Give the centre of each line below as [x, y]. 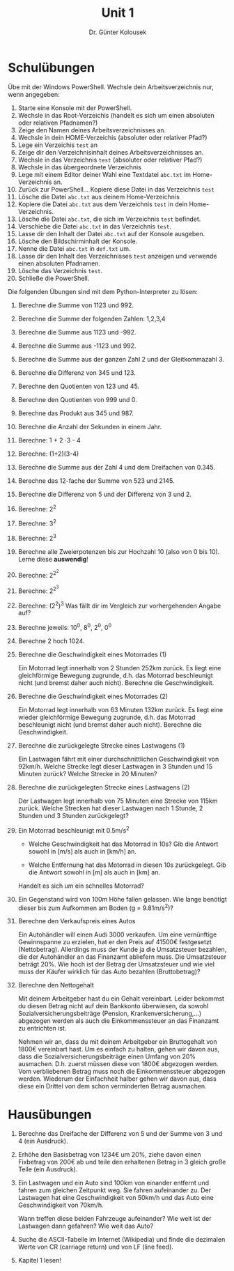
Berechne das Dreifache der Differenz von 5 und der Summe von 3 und [120, 1134]
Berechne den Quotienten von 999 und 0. [78, 399]
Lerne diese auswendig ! [53, 559]
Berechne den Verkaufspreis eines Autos [77, 921]
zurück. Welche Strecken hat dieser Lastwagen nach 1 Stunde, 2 [110, 808]
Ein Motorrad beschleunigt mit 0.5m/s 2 [73, 830]
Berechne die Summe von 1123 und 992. [76, 305]
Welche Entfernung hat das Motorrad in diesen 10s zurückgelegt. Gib [127, 865]
